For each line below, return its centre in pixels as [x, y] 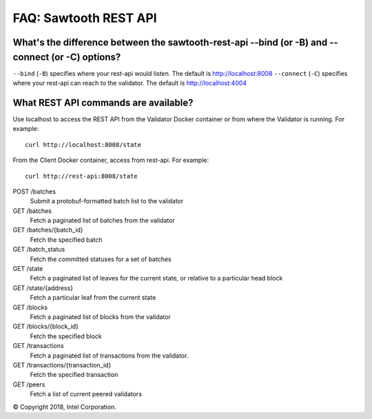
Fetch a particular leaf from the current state [93, 298]
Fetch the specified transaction [74, 375]
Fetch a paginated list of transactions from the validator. [109, 356]
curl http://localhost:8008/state [83, 144]
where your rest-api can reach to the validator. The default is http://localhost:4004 [130, 83]
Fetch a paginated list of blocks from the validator [101, 316]
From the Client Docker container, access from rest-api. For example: [111, 160]
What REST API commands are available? [103, 102]
